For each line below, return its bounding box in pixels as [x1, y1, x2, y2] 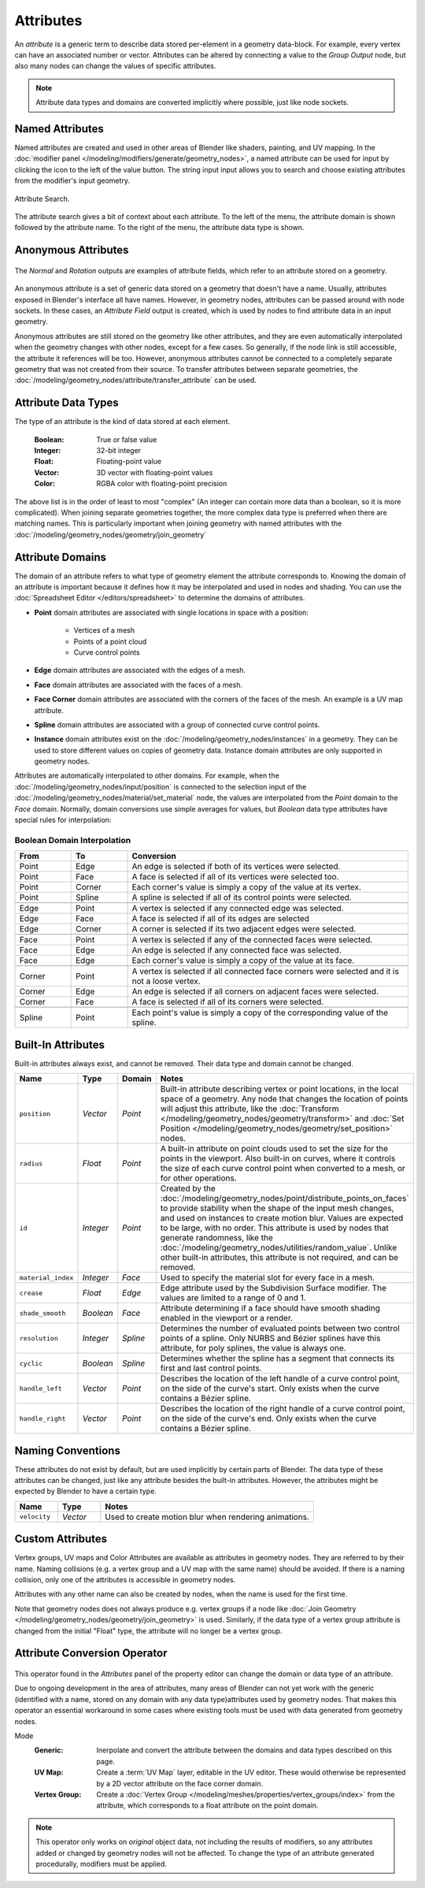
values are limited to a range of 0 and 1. [160, 1292, 306, 1303]
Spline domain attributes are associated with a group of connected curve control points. [34, 719, 320, 729]
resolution [19, 1334, 59, 1343]
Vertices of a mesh [73, 626, 135, 635]
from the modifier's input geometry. [14, 176, 130, 185]
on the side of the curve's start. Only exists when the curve [160, 1383, 380, 1394]
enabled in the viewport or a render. [160, 1313, 294, 1324]
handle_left [19, 1384, 62, 1392]
